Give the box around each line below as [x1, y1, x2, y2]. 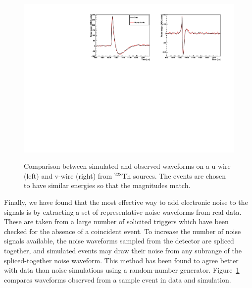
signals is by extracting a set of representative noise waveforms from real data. [4, 206, 242, 217]
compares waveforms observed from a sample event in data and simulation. [4, 274, 231, 285]
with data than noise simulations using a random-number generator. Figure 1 [4, 265, 240, 275]
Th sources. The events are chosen [122, 170, 226, 181]
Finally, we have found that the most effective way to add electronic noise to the [4, 197, 248, 207]
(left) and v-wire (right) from [24, 170, 112, 181]
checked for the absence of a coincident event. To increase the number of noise [4, 226, 241, 236]
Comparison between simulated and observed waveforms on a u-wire [24, 161, 231, 171]
